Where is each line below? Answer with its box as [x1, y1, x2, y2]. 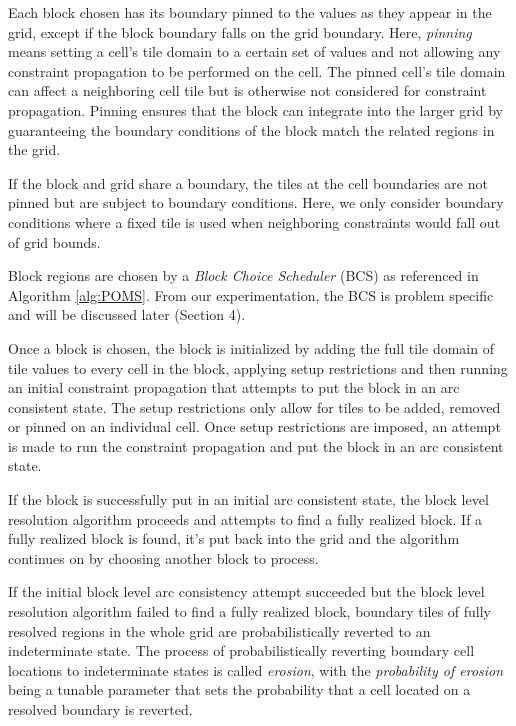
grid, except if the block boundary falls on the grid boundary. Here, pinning [8, 21, 472, 42]
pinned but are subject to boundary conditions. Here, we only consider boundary [8, 192, 504, 213]
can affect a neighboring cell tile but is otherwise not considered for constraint [8, 80, 487, 101]
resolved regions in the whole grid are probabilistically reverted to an [8, 620, 431, 641]
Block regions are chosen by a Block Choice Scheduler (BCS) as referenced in [8, 265, 479, 286]
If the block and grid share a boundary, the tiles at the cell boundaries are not [8, 172, 488, 193]
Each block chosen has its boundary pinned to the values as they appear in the [8, 2, 492, 22]
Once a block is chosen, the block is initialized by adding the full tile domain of [8, 337, 494, 358]
